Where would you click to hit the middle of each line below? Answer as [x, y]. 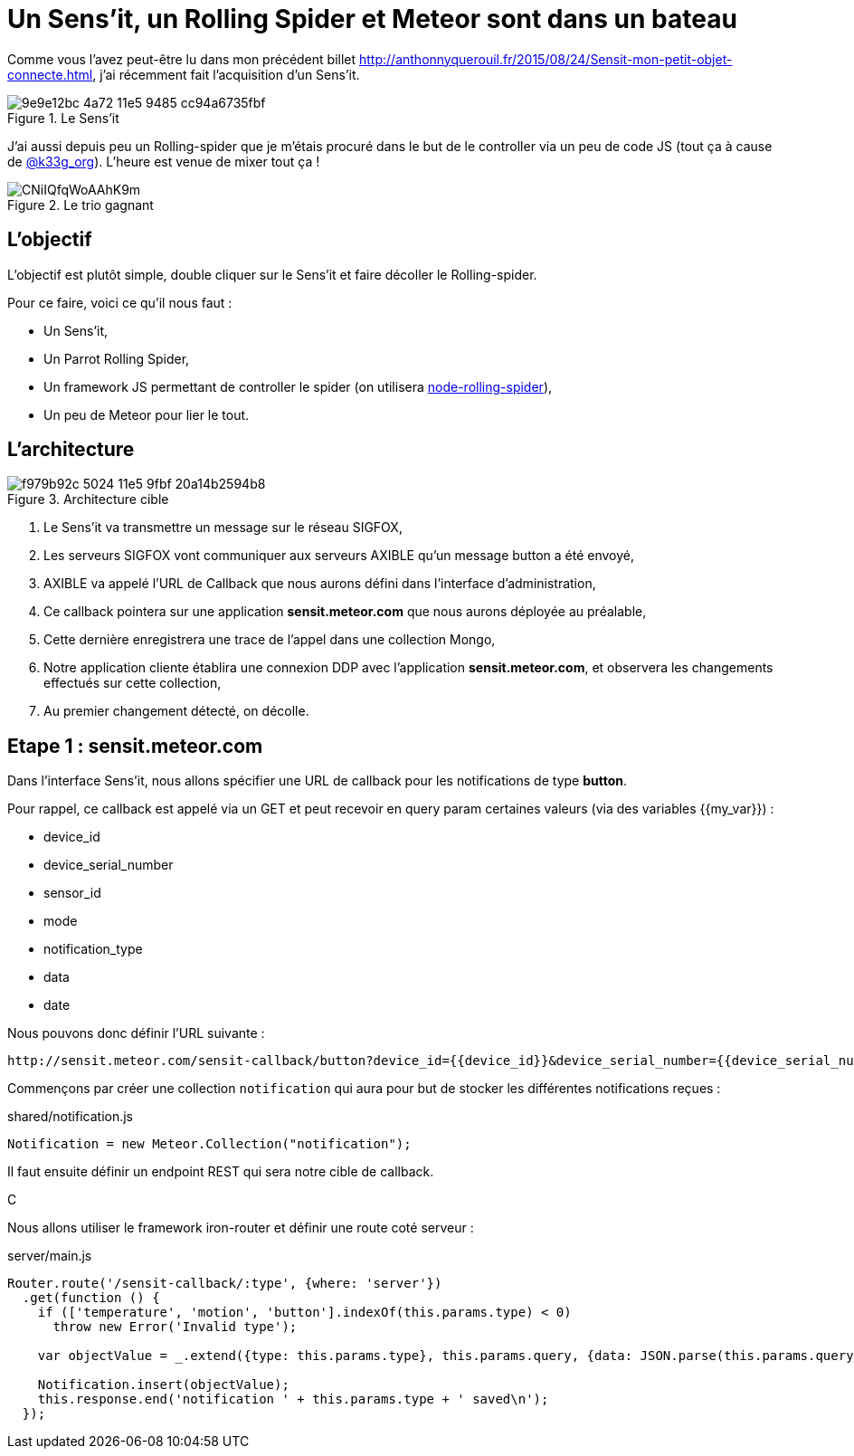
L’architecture [71, 450]
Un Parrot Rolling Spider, [117, 358]
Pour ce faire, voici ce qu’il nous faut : [120, 302]
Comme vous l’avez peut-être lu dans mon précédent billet [182, 59]
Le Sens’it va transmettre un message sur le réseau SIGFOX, [223, 528]
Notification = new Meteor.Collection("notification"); [209, 1144]
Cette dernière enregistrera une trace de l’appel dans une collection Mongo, [270, 640]
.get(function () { [91, 1298]
